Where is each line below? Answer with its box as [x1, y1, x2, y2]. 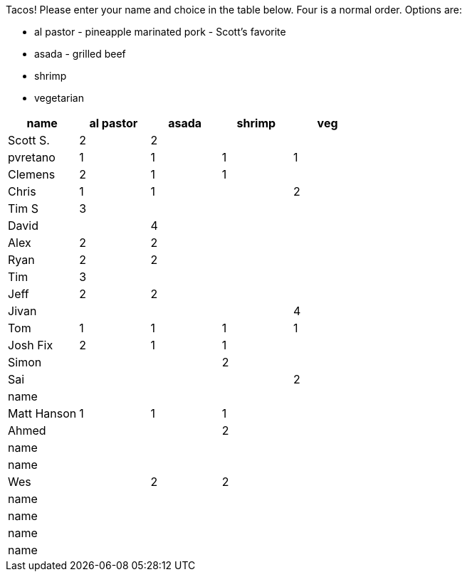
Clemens [8, 167, 56, 181]
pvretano [8, 150, 56, 164]
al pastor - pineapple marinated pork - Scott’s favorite [34, 26, 286, 38]
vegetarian [34, 92, 84, 104]
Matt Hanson [8, 406, 77, 420]
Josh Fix [8, 338, 53, 352]
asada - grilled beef [34, 48, 126, 60]
